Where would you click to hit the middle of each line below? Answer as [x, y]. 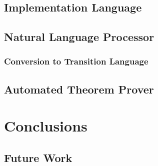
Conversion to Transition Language [76, 61]
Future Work [38, 157]
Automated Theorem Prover [79, 89]
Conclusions [46, 126]
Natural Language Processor [79, 37]
